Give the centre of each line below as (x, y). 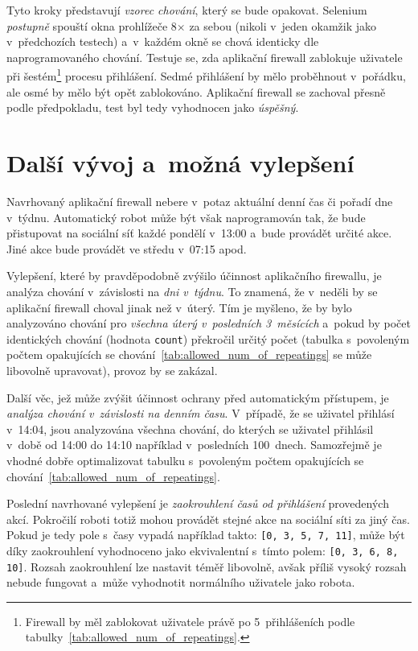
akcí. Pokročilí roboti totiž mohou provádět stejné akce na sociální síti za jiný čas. (208, 519)
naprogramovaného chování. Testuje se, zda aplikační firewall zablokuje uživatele (205, 57)
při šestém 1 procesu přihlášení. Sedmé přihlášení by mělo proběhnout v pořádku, (206, 75)
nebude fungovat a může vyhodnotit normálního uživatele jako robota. (181, 582)
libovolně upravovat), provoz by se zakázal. (112, 370)
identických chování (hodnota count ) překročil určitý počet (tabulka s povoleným (208, 338)
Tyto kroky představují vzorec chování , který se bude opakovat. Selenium (187, 10)
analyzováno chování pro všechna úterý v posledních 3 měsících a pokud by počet (209, 323)
